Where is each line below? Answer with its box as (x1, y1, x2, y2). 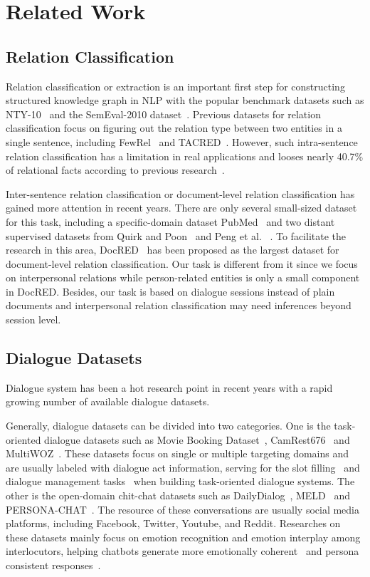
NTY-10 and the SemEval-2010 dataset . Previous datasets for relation (6, 106, 321, 121)
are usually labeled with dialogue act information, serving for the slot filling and (6, 459, 360, 474)
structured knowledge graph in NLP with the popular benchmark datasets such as (6, 93, 364, 108)
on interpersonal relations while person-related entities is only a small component (6, 270, 360, 285)
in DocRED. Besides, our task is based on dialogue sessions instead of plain (6, 284, 335, 298)
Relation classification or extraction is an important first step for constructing (6, 78, 345, 93)
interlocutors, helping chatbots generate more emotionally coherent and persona (6, 544, 359, 558)
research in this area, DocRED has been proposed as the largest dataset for (6, 242, 339, 257)
